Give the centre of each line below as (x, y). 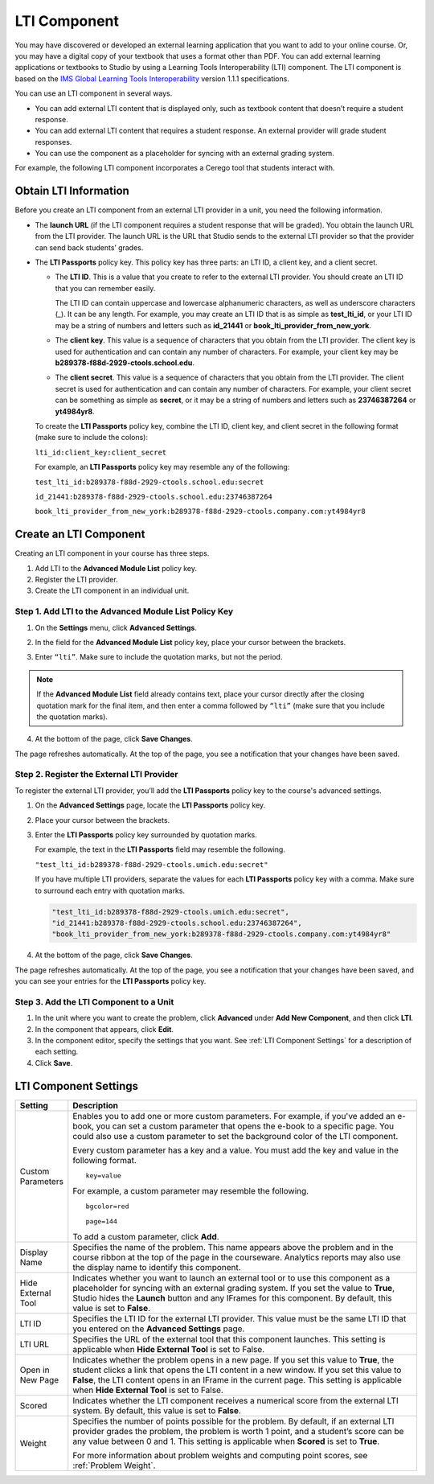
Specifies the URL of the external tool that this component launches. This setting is (229, 1339)
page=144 (102, 1221)
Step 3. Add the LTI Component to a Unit (94, 1001)
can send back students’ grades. (89, 247)
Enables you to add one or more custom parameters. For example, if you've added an (234, 1116)
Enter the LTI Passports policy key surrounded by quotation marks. (146, 835)
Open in (35, 1370)
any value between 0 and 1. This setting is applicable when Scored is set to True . (226, 1441)
